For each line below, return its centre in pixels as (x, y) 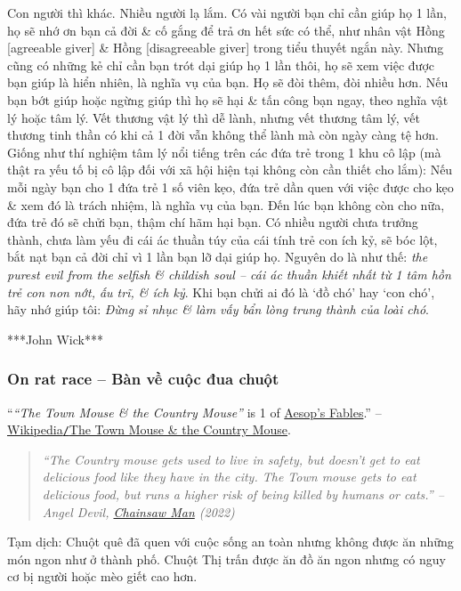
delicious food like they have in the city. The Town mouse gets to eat (229, 477)
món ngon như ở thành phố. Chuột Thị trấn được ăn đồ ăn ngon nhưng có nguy (226, 559)
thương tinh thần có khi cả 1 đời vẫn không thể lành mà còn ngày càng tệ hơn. (223, 135)
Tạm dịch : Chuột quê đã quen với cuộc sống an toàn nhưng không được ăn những (230, 542)
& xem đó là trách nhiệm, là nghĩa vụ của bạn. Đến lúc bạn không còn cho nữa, (226, 204)
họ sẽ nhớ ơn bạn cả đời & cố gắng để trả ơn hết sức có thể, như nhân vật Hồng (226, 30)
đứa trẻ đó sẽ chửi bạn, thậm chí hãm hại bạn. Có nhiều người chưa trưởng (213, 222)
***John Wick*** (55, 339)
